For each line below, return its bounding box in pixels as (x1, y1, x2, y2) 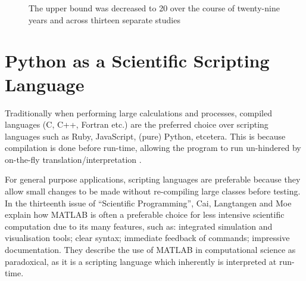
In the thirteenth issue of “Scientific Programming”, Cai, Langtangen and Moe (5, 196, 292, 209)
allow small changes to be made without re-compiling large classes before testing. (5, 185, 301, 197)
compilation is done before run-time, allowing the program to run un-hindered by (5, 141, 301, 154)
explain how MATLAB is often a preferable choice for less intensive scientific (5, 208, 285, 221)
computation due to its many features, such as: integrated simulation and (5, 220, 273, 232)
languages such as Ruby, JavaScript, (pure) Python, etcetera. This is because (5, 129, 286, 142)
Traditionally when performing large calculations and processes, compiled (5, 106, 272, 119)
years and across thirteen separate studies (29, 13, 180, 26)
